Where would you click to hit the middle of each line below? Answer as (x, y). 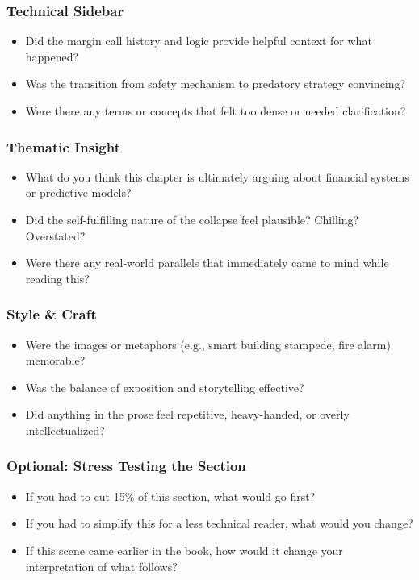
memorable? (55, 360)
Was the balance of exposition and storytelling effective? (165, 387)
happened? (52, 56)
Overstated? (55, 235)
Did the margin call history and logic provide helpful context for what (199, 41)
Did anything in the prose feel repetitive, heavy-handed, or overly (187, 414)
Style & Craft (52, 314)
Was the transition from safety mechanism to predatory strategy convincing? (216, 83)
